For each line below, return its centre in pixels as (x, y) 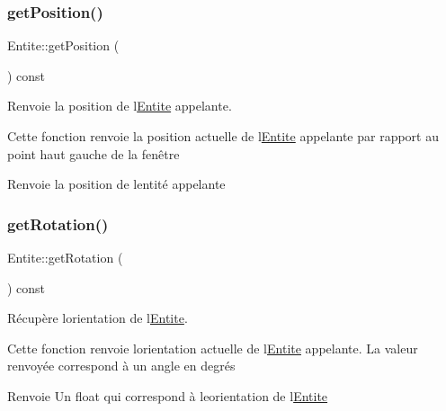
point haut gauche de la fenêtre (94, 153)
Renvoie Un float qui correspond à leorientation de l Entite (168, 395)
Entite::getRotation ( (65, 257)
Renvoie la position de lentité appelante (116, 184)
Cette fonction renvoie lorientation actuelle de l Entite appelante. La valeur (213, 348)
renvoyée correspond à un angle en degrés (121, 366)
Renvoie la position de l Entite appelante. (120, 106)
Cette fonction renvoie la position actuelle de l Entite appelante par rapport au (223, 136)
